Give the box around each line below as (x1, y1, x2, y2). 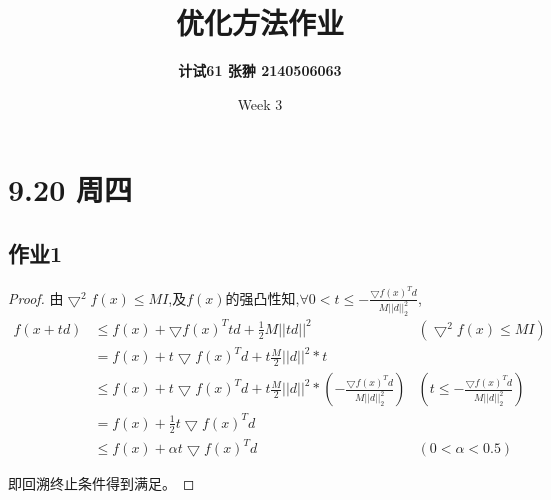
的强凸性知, (225, 287, 300, 308)
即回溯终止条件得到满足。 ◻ (8, 473, 195, 494)
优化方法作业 (175, 2, 344, 43)
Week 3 (237, 93, 283, 114)
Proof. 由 (8, 287, 64, 308)
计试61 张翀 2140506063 (178, 60, 342, 81)
